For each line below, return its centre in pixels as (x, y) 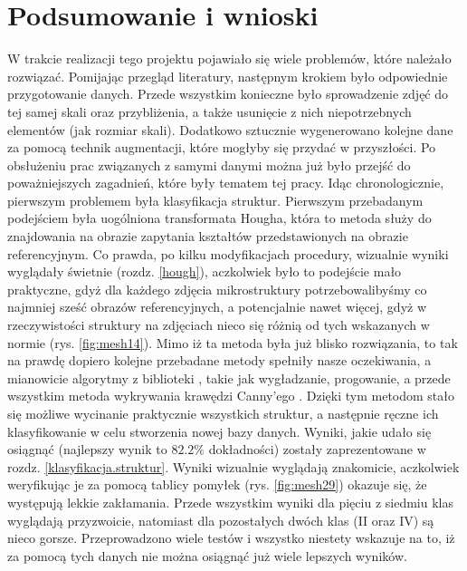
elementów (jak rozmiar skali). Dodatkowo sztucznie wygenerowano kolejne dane (230, 129)
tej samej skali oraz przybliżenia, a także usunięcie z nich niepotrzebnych (210, 111)
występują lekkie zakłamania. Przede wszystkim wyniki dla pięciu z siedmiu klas (230, 502)
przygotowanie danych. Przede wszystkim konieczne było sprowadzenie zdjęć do (228, 94)
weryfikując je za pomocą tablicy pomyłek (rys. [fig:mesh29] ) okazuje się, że (217, 484)
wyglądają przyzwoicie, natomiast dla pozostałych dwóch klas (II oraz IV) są (221, 520)
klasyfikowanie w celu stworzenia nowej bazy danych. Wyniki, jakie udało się (219, 431)
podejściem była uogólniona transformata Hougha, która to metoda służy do (219, 218)
